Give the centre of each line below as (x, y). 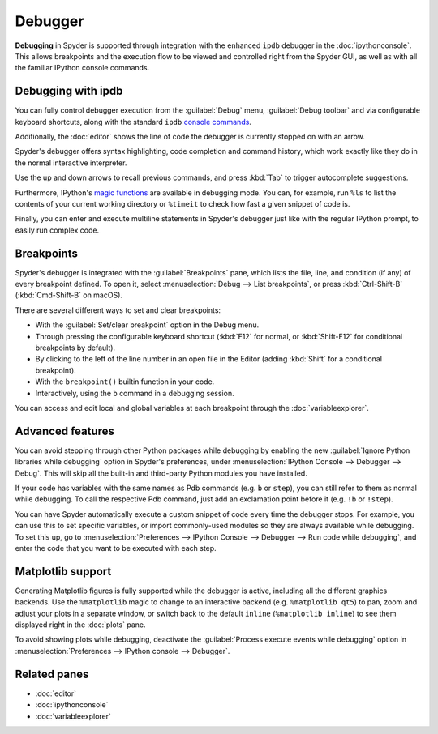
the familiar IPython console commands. (82, 68)
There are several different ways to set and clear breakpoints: (118, 310)
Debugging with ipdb (69, 91)
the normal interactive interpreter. (71, 163)
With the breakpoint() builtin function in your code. (125, 382)
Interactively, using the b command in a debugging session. (135, 393)
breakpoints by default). (75, 348)
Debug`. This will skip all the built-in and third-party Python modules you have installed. (161, 473)
